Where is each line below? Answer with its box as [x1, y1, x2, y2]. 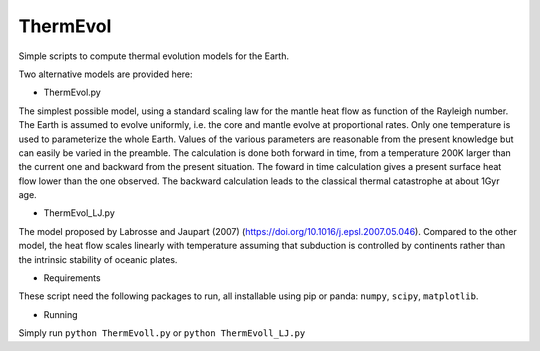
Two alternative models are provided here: [18, 68, 194, 80]
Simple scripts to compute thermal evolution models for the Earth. [18, 50, 290, 62]
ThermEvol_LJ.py [43, 207, 115, 219]
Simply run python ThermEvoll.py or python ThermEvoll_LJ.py [18, 327, 306, 339]
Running [43, 308, 79, 320]
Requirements [43, 272, 101, 284]
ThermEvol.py [43, 86, 102, 99]
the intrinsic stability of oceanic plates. [18, 253, 178, 265]
